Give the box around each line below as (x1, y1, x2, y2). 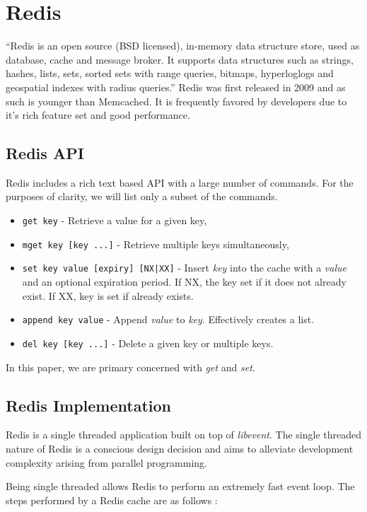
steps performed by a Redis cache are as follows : (6, 492, 218, 507)
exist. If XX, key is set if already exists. (22, 288, 194, 303)
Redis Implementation (6, 394, 171, 416)
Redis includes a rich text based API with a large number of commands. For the (6, 175, 354, 190)
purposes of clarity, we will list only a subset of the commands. (6, 189, 278, 204)
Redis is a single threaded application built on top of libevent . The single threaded (6, 427, 362, 442)
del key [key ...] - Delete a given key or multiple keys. (22, 335, 274, 350)
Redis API (6, 142, 84, 164)
